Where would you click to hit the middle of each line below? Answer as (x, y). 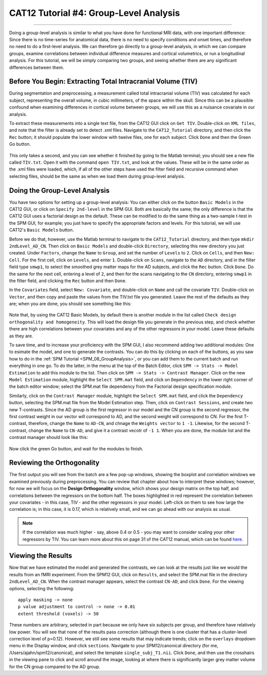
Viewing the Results (41, 556)
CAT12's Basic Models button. (42, 230)
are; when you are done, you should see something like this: (70, 304)
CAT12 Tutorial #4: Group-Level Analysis (94, 13)
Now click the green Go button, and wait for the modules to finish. (76, 448)
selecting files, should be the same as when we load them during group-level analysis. (97, 176)
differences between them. (37, 67)
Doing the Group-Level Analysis (59, 190)
